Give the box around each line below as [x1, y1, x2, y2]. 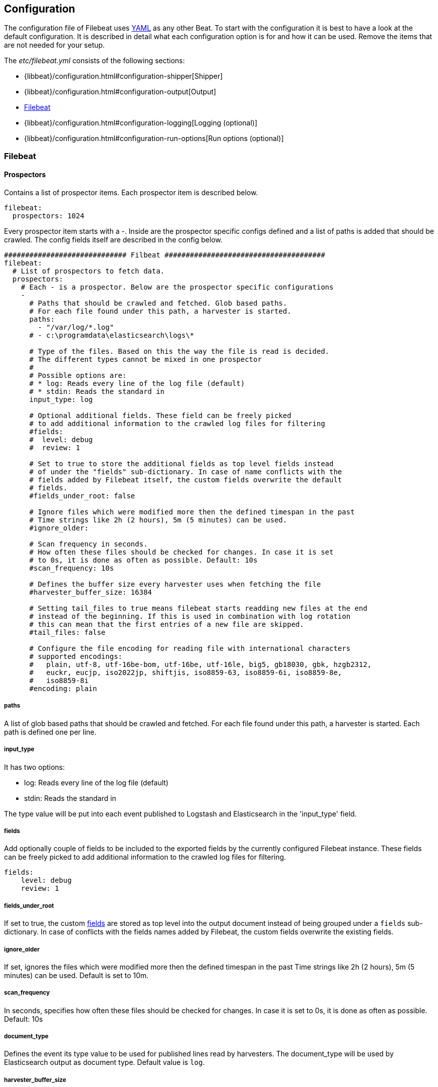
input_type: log [29, 395, 93, 404]
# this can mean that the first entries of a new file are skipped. [29, 620, 304, 629]
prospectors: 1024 [12, 212, 85, 220]
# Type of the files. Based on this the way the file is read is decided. [29, 347, 330, 356]
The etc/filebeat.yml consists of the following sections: [4, 56, 185, 65]
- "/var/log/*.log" [38, 323, 114, 332]
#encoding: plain [29, 685, 97, 693]
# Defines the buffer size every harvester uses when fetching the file [29, 580, 321, 589]
